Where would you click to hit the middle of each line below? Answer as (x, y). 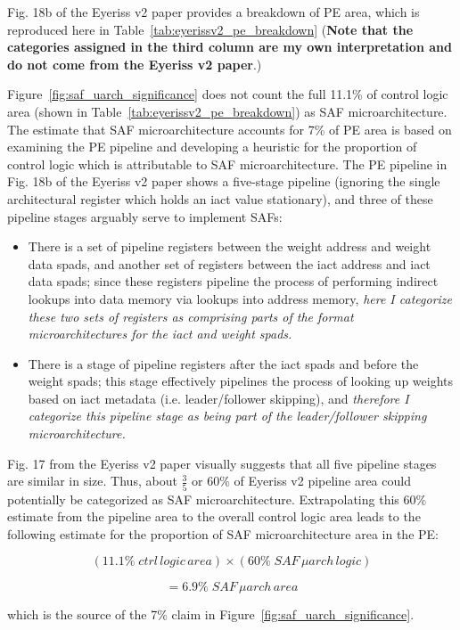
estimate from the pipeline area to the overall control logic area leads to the (214, 516)
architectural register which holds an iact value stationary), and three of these (220, 198)
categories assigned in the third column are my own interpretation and (230, 47)
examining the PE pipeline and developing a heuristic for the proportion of (212, 147)
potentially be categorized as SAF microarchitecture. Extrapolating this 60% (217, 499)
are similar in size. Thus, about (92, 481)
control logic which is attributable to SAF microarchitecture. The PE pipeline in (227, 164)
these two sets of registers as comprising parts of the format (191, 316)
